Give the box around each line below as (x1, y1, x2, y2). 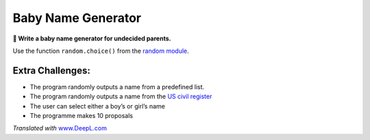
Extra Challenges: (12, 65, 90, 76)
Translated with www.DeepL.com (12, 124, 108, 132)
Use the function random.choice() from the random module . (12, 47, 190, 55)
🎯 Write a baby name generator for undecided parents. (12, 34, 171, 43)
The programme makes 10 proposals (29, 112, 134, 120)
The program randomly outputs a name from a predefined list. (29, 82, 205, 91)
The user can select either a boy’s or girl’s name (29, 102, 166, 110)
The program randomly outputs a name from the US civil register (29, 93, 212, 101)
